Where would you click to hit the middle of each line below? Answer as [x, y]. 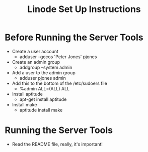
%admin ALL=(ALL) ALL [45, 88]
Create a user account [35, 51]
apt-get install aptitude [43, 99]
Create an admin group [36, 62]
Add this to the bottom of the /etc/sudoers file [60, 83]
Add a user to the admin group [44, 72]
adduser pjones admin [43, 78]
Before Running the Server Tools [74, 37]
